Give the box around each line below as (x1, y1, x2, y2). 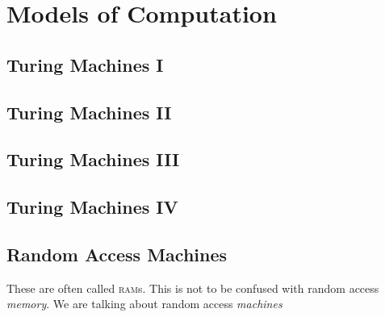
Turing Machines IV (6, 194, 178, 219)
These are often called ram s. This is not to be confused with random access (6, 279, 379, 296)
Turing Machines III (6, 147, 180, 172)
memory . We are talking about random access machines (6, 295, 282, 312)
